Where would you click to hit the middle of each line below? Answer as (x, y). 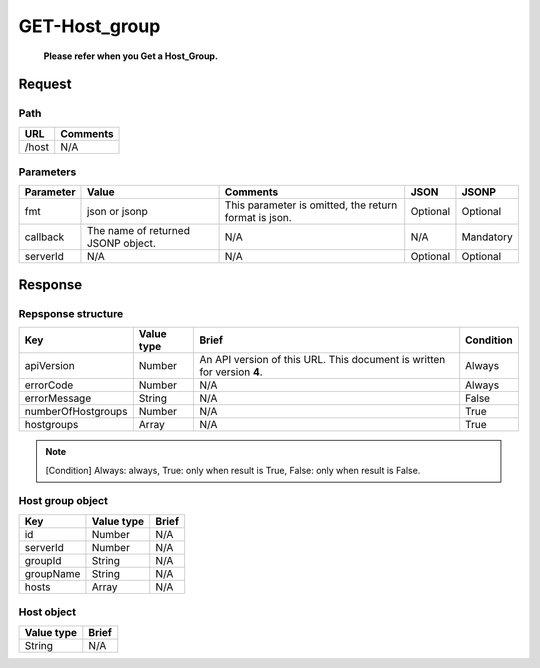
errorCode (49, 385)
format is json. (258, 218)
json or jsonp (117, 212)
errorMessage (58, 398)
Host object (47, 612)
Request (45, 84)
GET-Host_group (89, 26)
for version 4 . (231, 372)
